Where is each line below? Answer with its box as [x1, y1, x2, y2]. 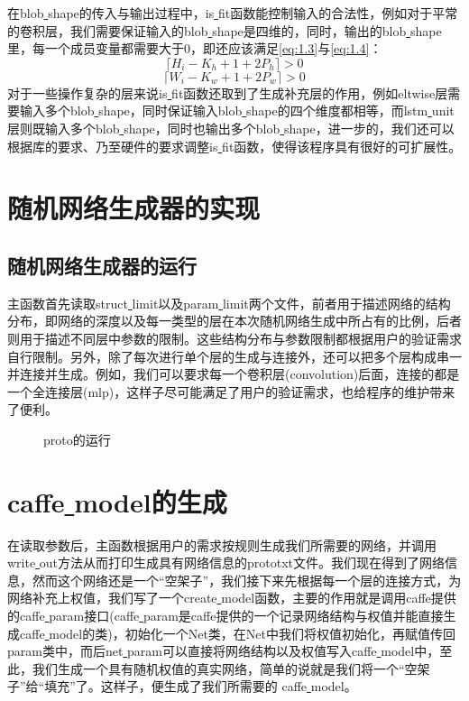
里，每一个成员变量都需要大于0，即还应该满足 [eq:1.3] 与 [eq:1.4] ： [7, 39, 382, 58]
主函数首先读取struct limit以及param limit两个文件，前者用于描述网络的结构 [7, 293, 451, 312]
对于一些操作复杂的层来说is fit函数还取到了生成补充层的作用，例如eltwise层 [7, 83, 448, 102]
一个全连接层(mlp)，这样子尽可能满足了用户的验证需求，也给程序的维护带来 [7, 382, 455, 401]
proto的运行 [43, 429, 111, 448]
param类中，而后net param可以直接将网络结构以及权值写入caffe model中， [7, 641, 440, 660]
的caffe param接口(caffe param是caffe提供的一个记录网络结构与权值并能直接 [7, 605, 444, 624]
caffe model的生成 [7, 483, 227, 520]
